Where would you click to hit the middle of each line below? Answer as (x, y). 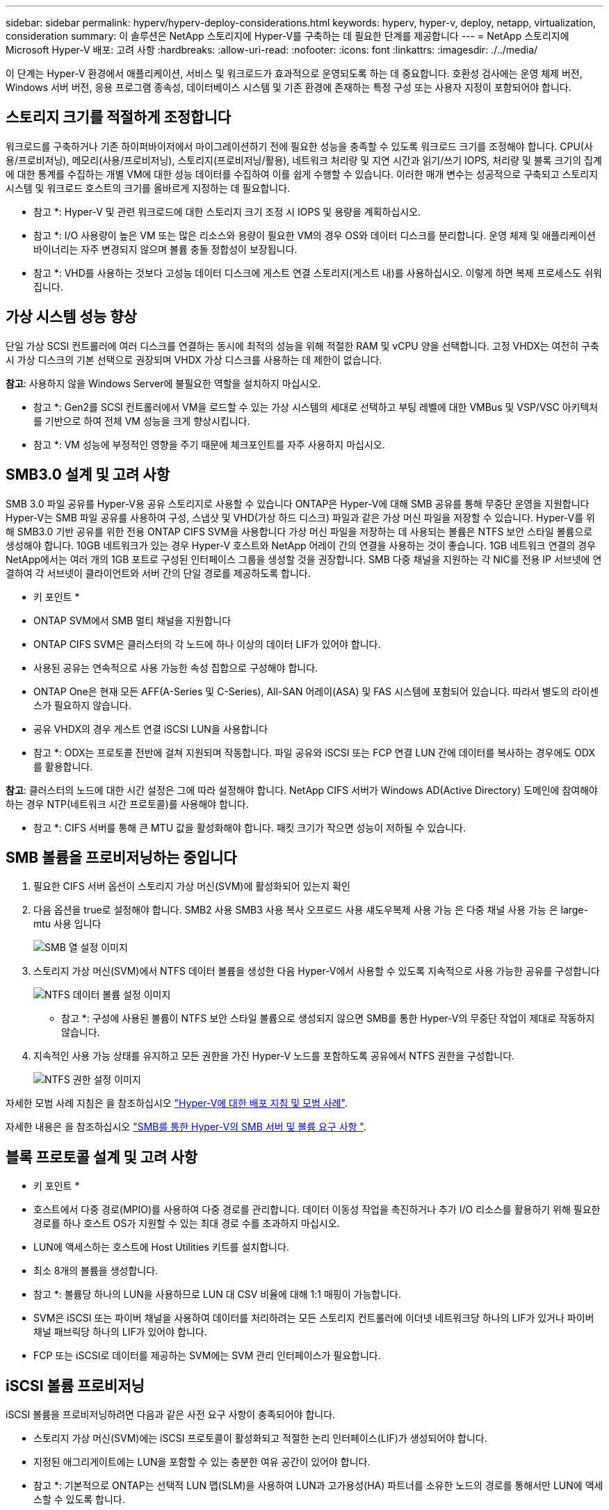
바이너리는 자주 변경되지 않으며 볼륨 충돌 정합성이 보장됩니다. (165, 249)
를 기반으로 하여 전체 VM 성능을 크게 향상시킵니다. (142, 421)
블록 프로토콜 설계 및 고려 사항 (102, 1157)
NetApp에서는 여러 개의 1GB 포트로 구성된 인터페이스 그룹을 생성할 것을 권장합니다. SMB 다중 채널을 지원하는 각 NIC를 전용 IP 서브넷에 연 (304, 559)
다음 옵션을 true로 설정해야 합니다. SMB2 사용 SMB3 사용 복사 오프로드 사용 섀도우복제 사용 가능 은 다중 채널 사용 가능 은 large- (311, 910)
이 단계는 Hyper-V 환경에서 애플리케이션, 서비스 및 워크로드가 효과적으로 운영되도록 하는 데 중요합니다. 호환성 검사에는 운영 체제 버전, (294, 73)
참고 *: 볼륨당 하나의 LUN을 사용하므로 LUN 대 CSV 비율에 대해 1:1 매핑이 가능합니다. (217, 1294)
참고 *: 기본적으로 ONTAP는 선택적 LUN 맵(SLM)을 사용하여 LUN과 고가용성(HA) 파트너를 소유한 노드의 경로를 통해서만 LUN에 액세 (318, 1486)
